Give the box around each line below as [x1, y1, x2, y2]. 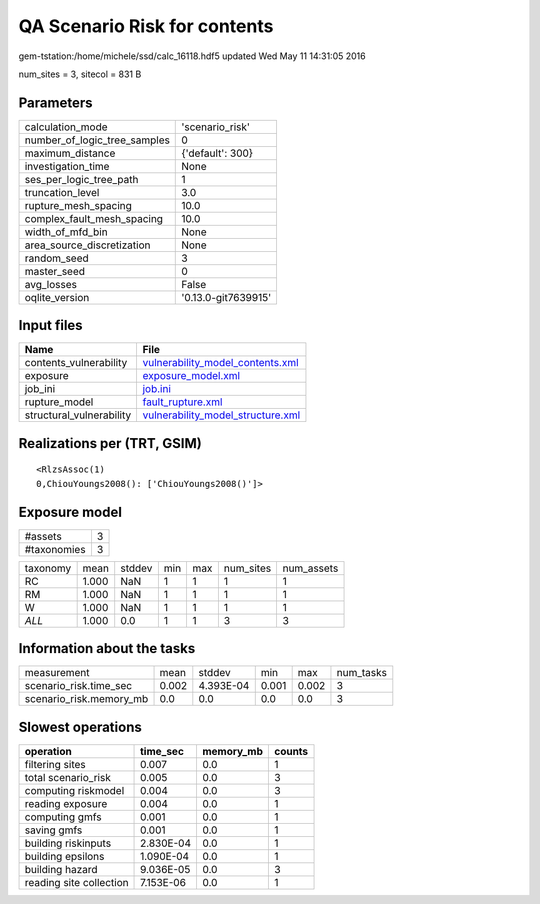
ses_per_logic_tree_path [24, 172, 139, 186]
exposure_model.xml [142, 369, 240, 383]
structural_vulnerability [24, 408, 132, 422]
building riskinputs [24, 836, 112, 850]
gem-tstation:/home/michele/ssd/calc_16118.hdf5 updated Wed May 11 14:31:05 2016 [18, 50, 366, 62]
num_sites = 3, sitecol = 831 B [18, 68, 142, 80]
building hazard [24, 862, 98, 876]
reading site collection [24, 875, 129, 889]
